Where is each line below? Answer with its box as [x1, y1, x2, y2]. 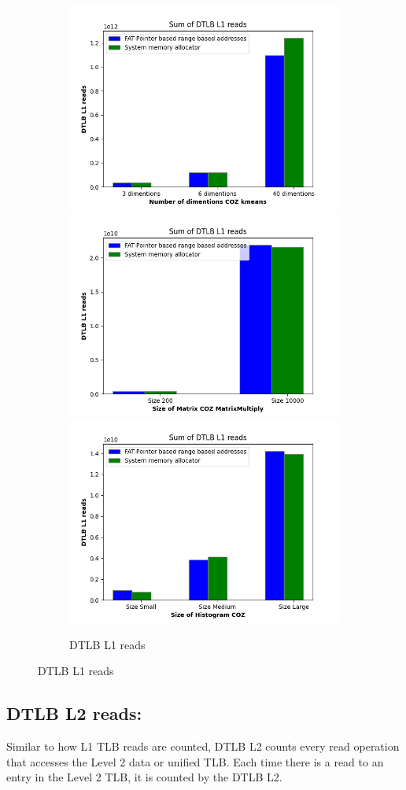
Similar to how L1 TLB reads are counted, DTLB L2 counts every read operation [6, 738, 400, 755]
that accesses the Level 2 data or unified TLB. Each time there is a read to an [6, 753, 384, 770]
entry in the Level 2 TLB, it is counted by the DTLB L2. [6, 769, 282, 785]
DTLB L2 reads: [6, 701, 142, 725]
